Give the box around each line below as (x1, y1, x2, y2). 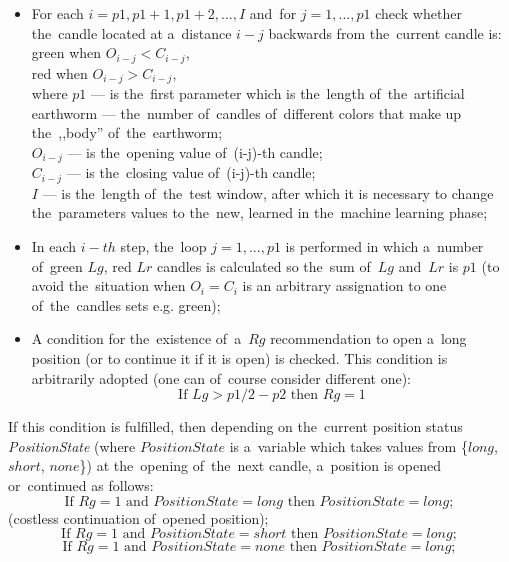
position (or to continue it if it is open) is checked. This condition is (31, 347, 448, 368)
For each (31, 3, 84, 23)
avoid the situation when (31, 275, 186, 296)
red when (31, 62, 88, 83)
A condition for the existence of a (31, 328, 242, 349)
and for (249, 3, 297, 23)
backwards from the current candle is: (268, 22, 502, 43)
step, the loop (120, 235, 207, 256)
